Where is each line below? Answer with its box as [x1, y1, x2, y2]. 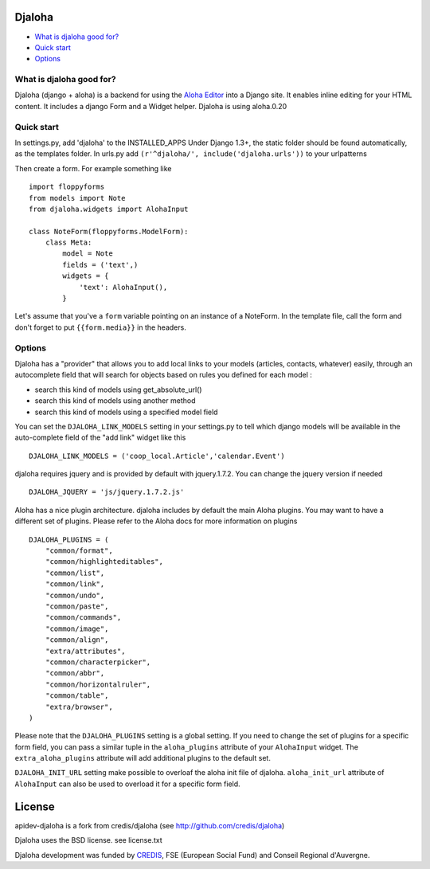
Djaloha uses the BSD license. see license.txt [14, 836, 162, 845]
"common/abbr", [45, 669, 105, 678]
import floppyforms [29, 182, 105, 191]
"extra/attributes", [45, 646, 126, 656]
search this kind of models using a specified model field [34, 407, 218, 417]
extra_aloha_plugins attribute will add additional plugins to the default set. [14, 754, 271, 763]
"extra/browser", [45, 702, 113, 711]
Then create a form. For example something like [14, 163, 172, 173]
